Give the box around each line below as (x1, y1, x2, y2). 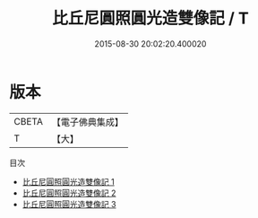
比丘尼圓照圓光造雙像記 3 (21, 198, 116, 209)
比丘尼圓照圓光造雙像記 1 (21, 176, 115, 187)
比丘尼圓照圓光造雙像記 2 (21, 187, 116, 198)
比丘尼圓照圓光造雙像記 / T (52, 8, 249, 29)
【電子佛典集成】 (51, 116, 124, 128)
